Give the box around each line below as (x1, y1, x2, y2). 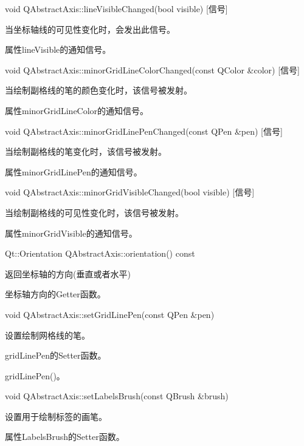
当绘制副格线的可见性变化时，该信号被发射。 (5, 206, 184, 218)
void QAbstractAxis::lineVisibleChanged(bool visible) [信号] (5, 2, 228, 15)
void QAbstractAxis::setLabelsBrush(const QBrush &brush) (5, 390, 229, 402)
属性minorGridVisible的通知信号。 (5, 226, 137, 239)
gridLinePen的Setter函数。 (5, 349, 106, 362)
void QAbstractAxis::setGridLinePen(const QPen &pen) (5, 308, 215, 320)
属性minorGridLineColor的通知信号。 (5, 104, 149, 117)
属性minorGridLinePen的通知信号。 (5, 165, 142, 178)
